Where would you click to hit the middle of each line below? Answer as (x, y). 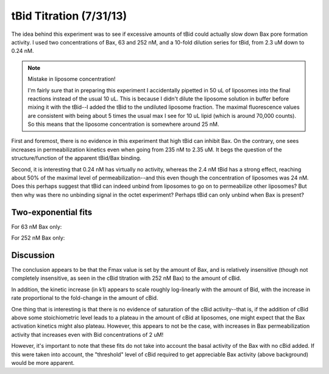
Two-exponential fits (52, 212)
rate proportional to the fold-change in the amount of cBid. (85, 298)
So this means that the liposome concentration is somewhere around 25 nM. (123, 124)
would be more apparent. (43, 362)
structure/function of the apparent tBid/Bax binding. (76, 158)
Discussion (33, 255)
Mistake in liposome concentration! (72, 79)
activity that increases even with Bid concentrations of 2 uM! (87, 334)
